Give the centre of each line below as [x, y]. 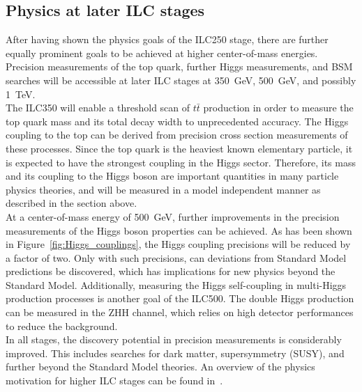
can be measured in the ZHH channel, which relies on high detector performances [180, 312]
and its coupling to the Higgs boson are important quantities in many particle [172, 176]
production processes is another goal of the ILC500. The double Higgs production [180, 298]
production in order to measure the [278, 108]
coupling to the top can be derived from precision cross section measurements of [177, 135]
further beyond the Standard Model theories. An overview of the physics [160, 367]
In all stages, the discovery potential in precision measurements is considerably [174, 339]
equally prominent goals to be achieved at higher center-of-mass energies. [162, 53]
